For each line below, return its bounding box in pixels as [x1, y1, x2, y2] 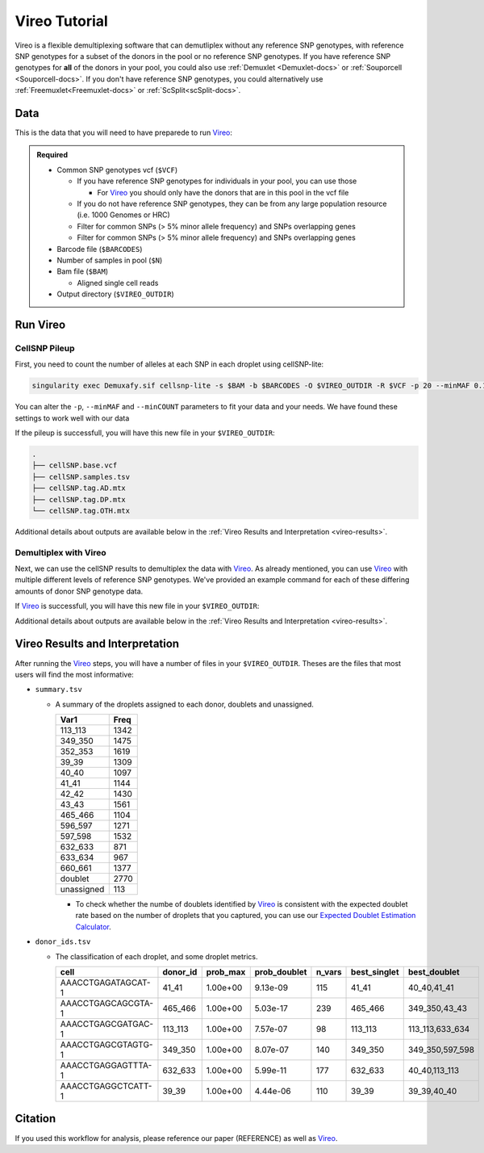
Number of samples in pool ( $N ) [56, 255, 163, 265]
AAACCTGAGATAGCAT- [60, 977, 151, 988]
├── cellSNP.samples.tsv [31, 472, 131, 481]
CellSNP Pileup [15, 342, 76, 354]
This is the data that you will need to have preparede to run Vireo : [15, 128, 233, 137]
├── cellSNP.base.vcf [31, 461, 118, 470]
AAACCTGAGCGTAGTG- [60, 1039, 153, 1050]
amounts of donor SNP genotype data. [15, 586, 144, 596]
